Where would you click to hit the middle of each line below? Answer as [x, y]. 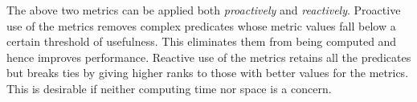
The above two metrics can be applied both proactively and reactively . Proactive [204, 10]
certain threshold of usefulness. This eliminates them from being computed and [202, 41]
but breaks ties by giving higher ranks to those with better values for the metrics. [208, 73]
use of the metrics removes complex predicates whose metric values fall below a [201, 25]
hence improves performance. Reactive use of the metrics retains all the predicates [209, 57]
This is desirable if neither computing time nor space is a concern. [169, 88]
